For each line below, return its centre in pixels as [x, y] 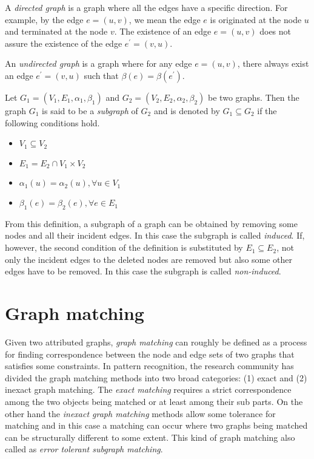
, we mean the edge [165, 19]
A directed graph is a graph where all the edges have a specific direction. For [146, 7]
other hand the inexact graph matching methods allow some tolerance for [140, 413]
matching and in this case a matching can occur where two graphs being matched [156, 425]
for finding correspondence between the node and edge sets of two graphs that [150, 354]
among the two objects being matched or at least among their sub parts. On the [154, 401]
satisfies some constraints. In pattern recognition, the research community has [149, 366]
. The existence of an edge [163, 31]
